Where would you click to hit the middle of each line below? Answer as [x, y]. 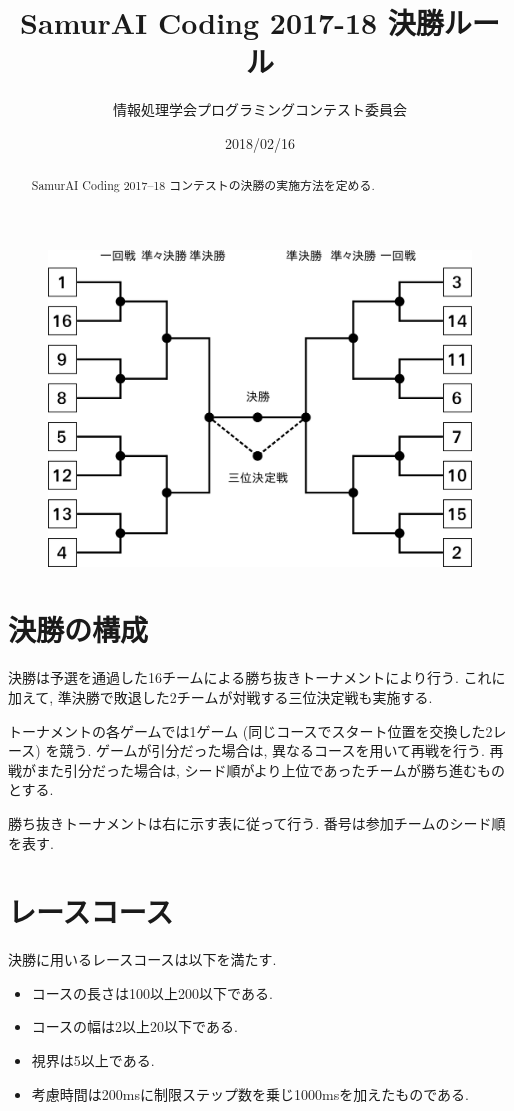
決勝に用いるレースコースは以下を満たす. [142, 959]
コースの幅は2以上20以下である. [134, 1026]
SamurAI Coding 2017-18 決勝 [232, 22]
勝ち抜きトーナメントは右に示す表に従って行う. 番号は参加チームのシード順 [257, 822]
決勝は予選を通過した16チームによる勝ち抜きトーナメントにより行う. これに [257, 677]
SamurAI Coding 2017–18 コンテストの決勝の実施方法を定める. [203, 185]
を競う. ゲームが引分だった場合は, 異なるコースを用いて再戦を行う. [265, 750]
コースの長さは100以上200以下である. [152, 992]
